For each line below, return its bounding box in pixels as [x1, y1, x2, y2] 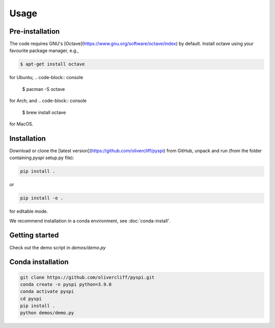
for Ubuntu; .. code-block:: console [9, 74, 84, 81]
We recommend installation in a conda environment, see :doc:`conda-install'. [9, 217, 171, 224]
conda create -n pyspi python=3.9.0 [20, 281, 112, 287]
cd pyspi [20, 296, 42, 301]
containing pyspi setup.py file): [9, 155, 74, 161]
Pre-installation [9, 27, 60, 36]
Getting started [9, 231, 59, 240]
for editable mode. [9, 208, 48, 214]
